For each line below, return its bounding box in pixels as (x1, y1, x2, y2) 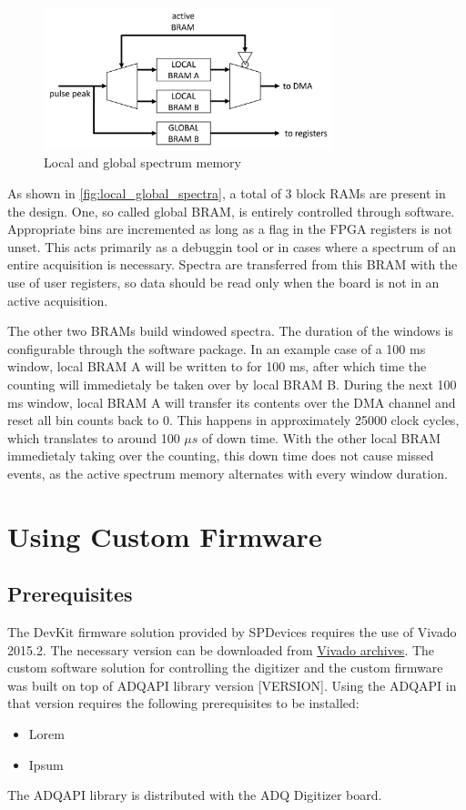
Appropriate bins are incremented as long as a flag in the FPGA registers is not (7, 219, 452, 238)
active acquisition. (7, 290, 108, 309)
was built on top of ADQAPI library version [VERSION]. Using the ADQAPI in (7, 675, 457, 694)
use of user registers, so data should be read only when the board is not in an (7, 272, 440, 291)
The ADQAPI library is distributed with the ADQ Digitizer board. (7, 785, 382, 805)
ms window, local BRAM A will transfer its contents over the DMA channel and (7, 392, 456, 411)
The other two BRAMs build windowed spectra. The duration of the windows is (7, 321, 454, 340)
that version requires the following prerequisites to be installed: (7, 694, 360, 713)
